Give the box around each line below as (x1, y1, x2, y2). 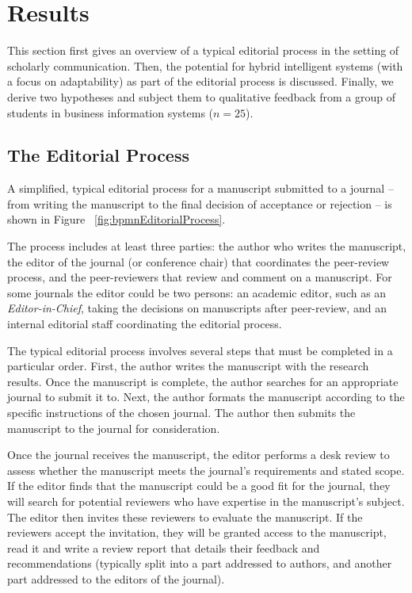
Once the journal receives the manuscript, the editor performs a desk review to (7, 446, 390, 463)
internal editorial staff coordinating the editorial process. (7, 316, 282, 332)
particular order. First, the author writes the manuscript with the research (7, 358, 369, 374)
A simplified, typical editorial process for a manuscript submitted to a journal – (7, 180, 394, 197)
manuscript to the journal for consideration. (7, 419, 220, 436)
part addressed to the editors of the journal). (7, 570, 225, 587)
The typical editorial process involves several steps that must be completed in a (7, 342, 393, 358)
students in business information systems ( (7, 104, 214, 121)
